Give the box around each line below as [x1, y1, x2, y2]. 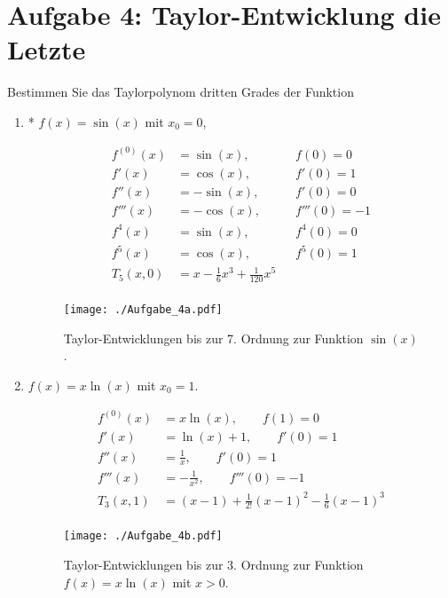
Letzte [7, 31, 86, 67]
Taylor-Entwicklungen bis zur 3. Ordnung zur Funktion [63, 555, 364, 574]
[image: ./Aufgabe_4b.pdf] [63, 530, 223, 543]
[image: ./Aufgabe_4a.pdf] [63, 303, 223, 317]
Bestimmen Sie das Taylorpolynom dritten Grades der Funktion [7, 83, 354, 101]
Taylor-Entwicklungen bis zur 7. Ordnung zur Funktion [63, 328, 364, 347]
